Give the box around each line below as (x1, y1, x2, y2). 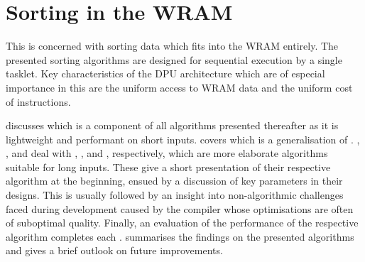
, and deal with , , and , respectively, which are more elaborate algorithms (6, 146, 328, 160)
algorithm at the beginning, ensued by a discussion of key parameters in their (6, 173, 343, 188)
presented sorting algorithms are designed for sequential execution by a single (6, 52, 342, 67)
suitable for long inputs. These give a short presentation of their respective (6, 159, 331, 174)
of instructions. (6, 94, 71, 109)
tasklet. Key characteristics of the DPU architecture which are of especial (6, 66, 325, 81)
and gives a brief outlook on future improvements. (6, 243, 223, 258)
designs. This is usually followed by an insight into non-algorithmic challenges (6, 187, 344, 202)
